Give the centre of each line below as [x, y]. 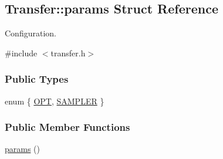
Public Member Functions [67, 127]
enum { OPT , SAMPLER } [55, 101]
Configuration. [31, 33]
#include [21, 53]
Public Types [37, 79]
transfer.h [68, 53]
